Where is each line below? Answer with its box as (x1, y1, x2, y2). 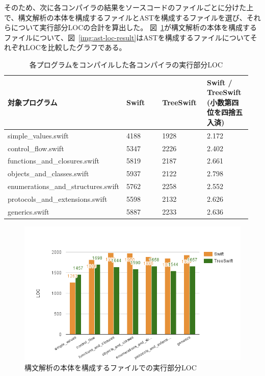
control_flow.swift (8, 143, 64, 153)
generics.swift (8, 206, 49, 217)
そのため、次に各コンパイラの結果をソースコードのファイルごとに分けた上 (4, 2, 254, 12)
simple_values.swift (8, 130, 69, 140)
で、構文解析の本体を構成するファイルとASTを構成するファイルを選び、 (4, 12, 247, 22)
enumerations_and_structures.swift (8, 181, 120, 192)
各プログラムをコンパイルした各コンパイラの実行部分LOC (29, 59, 223, 69)
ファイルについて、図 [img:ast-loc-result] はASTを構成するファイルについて (4, 32, 250, 42)
